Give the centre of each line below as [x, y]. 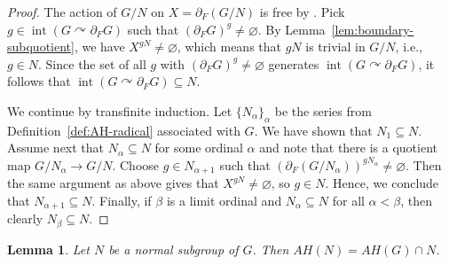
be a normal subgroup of [173, 249]
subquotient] [41, 47]
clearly [25, 218]
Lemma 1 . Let [48, 249]
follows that [39, 81]
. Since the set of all [92, 63]
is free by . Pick [302, 12]
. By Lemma [291, 29]
